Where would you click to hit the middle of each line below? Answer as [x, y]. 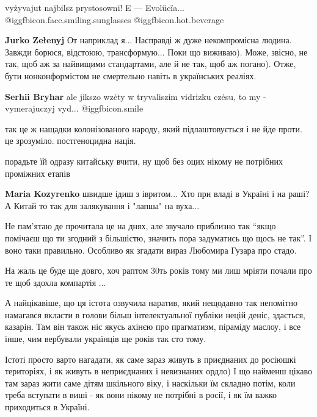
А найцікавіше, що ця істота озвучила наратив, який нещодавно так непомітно [151, 303]
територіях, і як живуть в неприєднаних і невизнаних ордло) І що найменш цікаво [158, 371]
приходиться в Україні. [47, 407]
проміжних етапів [38, 173]
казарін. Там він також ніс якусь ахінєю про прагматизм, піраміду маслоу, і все [153, 326]
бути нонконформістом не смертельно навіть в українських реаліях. [131, 75]
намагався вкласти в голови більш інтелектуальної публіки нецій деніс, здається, [155, 314]
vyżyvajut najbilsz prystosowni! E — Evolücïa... [95, 7]
